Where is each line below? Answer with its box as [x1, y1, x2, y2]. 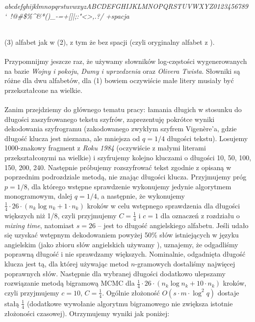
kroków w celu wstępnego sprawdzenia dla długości [87, 200, 240, 210]
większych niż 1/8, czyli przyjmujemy [4, 210, 117, 220]
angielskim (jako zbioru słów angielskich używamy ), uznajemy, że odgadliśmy [4, 239, 238, 249]
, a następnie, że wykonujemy [97, 191, 185, 201]
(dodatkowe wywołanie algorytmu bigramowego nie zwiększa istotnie [26, 298, 233, 308]
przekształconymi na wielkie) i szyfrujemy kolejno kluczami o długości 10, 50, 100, [4, 152, 252, 162]
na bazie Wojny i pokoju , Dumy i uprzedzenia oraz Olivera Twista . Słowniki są [4, 65, 240, 76]
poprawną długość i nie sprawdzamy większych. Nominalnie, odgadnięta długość [4, 249, 246, 259]
